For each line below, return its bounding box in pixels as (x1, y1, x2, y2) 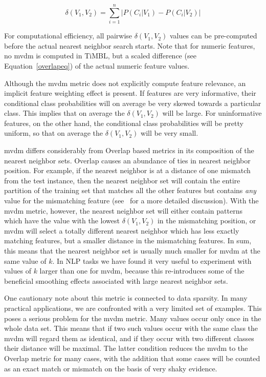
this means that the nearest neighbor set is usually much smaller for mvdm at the (4, 245, 260, 256)
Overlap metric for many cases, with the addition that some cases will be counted (4, 352, 260, 363)
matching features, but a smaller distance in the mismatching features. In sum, (4, 235, 252, 246)
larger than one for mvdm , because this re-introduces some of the (39, 265, 245, 276)
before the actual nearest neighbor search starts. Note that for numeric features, (4, 40, 255, 51)
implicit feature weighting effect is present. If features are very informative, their (4, 88, 256, 98)
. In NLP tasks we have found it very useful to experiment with (52, 255, 252, 266)
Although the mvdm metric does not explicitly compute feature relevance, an (4, 77, 246, 88)
